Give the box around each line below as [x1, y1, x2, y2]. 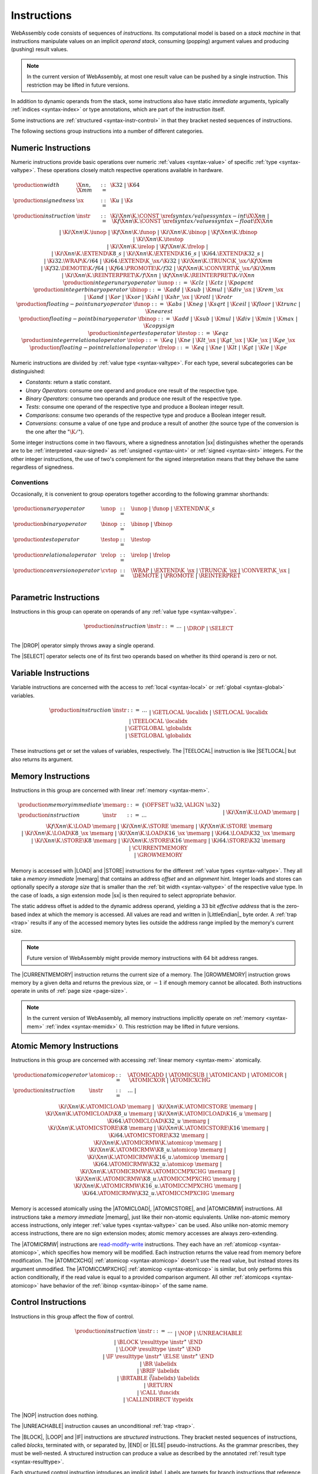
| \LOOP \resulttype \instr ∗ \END [115, 1345, 201, 1353]
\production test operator [12, 537, 79, 543]
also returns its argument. [11, 755, 74, 763]
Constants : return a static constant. [25, 379, 112, 386]
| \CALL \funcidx [137, 1389, 180, 1396]
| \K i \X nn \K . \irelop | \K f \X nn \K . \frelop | [107, 243, 208, 250]
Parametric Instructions [11, 593, 100, 603]
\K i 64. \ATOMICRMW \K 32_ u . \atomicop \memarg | [93, 1161, 222, 1167]
